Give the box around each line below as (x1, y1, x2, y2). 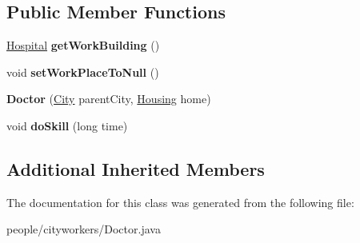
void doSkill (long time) (6, 117, 128, 133)
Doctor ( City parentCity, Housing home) (6, 90, 211, 107)
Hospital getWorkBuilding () (6, 37, 160, 54)
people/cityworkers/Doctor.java (6, 221, 161, 237)
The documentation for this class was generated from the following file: (6, 193, 354, 210)
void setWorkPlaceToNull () (6, 63, 159, 80)
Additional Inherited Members (6, 156, 265, 181)
